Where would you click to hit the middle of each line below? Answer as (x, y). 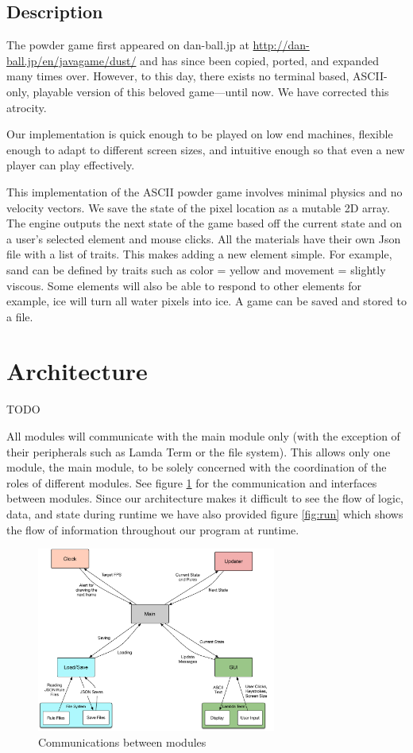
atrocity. (27, 107)
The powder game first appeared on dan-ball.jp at (128, 45)
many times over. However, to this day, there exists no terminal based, (178, 76)
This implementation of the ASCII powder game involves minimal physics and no (205, 191)
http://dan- (281, 45)
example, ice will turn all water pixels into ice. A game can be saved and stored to (206, 301)
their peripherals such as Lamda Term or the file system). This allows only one (199, 451)
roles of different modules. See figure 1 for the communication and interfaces (192, 482)
